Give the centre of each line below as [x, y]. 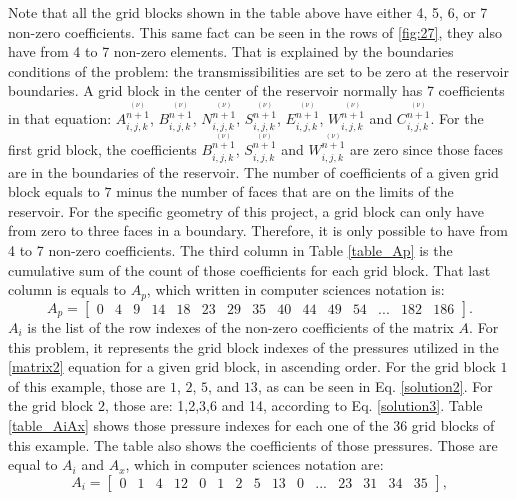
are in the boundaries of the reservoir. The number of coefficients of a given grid [253, 171]
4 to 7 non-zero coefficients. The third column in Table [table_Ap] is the [230, 249]
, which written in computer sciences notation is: [295, 289]
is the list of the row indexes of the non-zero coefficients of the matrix [240, 327]
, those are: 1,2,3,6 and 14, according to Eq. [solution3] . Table [293, 405]
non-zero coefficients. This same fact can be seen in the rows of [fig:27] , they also [255, 31]
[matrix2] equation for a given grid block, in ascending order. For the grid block [252, 366]
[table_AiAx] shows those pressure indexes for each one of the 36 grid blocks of [251, 425]
